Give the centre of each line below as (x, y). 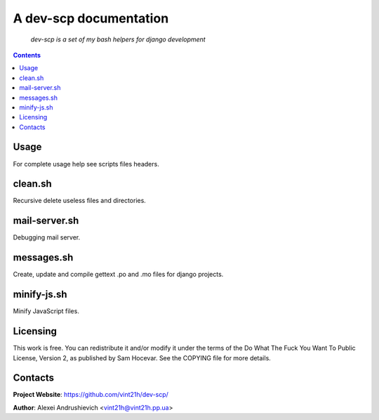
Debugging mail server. (47, 237)
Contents (27, 55)
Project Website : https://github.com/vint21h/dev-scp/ (91, 395)
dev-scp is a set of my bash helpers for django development (118, 39)
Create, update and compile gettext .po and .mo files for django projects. (118, 275)
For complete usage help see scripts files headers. (86, 164)
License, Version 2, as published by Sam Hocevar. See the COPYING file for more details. (142, 357)
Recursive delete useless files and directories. (80, 201)
